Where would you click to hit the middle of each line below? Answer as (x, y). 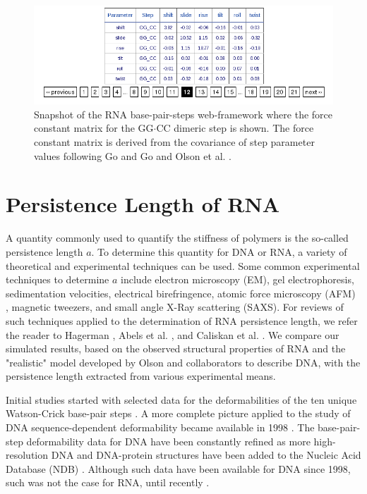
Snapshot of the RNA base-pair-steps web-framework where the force (183, 114)
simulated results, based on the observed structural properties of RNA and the (176, 348)
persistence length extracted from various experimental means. (141, 376)
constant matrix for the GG (94, 128)
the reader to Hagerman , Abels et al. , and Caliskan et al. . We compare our (173, 334)
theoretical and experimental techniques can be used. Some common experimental (183, 265)
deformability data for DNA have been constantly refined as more (168, 441)
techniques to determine (58, 279)
